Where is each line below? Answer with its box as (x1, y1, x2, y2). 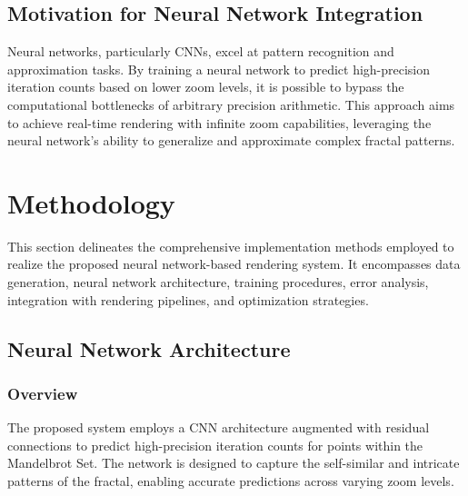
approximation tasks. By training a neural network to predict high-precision (7, 59, 431, 78)
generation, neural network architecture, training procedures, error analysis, (7, 273, 429, 292)
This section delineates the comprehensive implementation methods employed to (7, 236, 454, 255)
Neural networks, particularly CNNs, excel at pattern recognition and (7, 42, 394, 61)
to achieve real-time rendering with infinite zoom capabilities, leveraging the (7, 113, 432, 132)
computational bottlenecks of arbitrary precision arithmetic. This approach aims (7, 94, 455, 114)
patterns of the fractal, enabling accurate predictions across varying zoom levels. (7, 471, 454, 491)
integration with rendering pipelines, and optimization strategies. (7, 290, 369, 309)
